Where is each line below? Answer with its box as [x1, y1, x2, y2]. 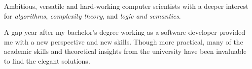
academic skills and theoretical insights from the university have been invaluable [4, 46, 247, 56]
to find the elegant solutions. [4, 55, 90, 66]
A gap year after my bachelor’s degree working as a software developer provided [4, 27, 246, 37]
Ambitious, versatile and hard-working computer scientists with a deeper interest [4, 1, 249, 11]
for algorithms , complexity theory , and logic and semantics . [4, 10, 181, 21]
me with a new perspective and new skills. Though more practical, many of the [4, 36, 243, 46]
